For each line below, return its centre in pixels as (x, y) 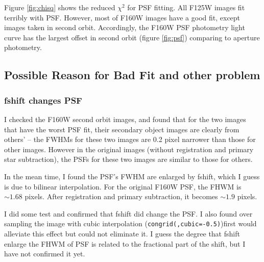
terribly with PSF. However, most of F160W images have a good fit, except (122, 17)
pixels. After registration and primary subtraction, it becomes (121, 196)
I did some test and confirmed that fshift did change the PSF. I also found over (128, 213)
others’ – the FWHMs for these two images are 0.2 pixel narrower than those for (130, 139)
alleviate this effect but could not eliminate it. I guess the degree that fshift (122, 233)
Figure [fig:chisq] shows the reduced (60, 7)
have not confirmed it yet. (45, 254)
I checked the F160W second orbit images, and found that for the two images (125, 119)
